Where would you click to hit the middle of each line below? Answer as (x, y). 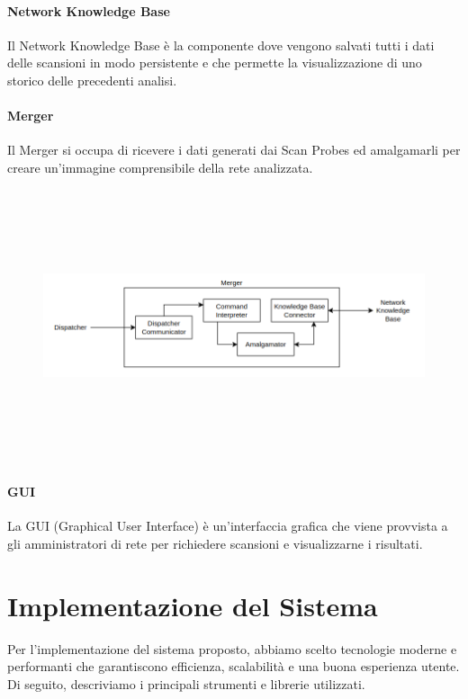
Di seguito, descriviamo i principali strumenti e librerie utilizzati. (186, 683)
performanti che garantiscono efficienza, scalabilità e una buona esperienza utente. (234, 666)
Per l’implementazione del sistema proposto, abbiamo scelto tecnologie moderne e (232, 648)
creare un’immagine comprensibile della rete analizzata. (160, 167)
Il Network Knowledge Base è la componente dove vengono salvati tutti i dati (221, 45)
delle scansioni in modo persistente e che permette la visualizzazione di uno (215, 63)
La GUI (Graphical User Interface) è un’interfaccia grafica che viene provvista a (228, 526)
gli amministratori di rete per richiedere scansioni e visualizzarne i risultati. (215, 543)
